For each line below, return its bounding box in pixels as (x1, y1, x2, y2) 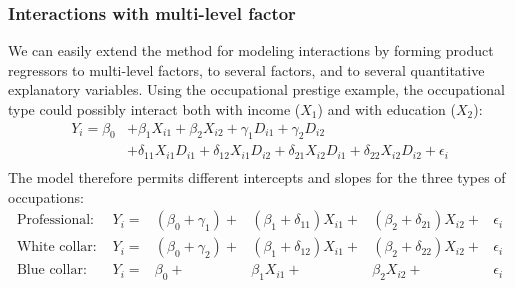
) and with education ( (317, 99, 457, 119)
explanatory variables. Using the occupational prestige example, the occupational (8, 79, 505, 100)
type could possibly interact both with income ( (8, 99, 301, 119)
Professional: (16, 213, 94, 228)
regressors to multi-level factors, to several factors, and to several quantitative (8, 59, 485, 80)
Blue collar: (16, 263, 87, 278)
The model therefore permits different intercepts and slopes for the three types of (8, 166, 506, 187)
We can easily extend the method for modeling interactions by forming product (8, 40, 494, 61)
